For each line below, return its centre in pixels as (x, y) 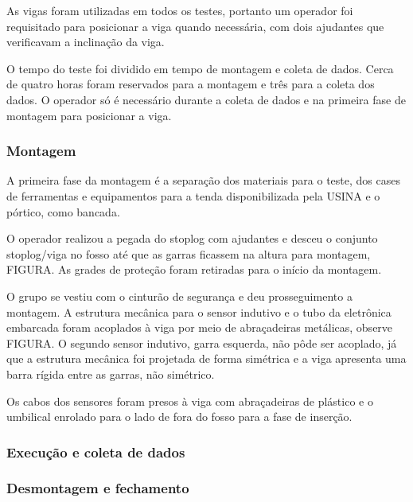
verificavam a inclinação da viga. (86, 42)
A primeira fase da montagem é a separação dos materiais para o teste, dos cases (203, 180)
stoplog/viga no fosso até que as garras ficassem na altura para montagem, (189, 253)
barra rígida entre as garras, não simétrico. (111, 374)
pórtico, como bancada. (63, 211)
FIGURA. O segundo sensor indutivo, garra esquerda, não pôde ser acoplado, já (202, 342)
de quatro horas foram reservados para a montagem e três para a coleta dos (191, 84)
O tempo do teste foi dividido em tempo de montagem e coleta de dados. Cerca (200, 68)
